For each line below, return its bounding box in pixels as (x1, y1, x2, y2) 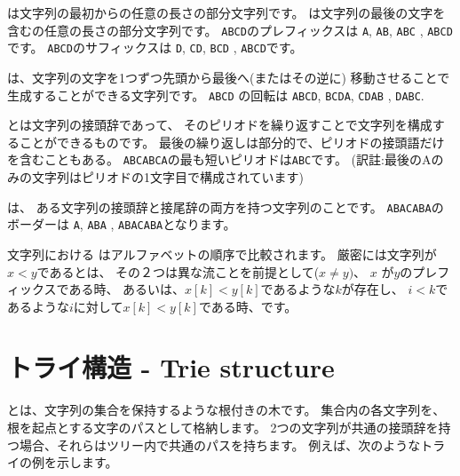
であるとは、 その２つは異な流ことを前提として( (36, 262, 320, 281)
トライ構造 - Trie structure (7, 349, 335, 385)
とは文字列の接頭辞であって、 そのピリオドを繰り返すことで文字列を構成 (7, 115, 432, 134)
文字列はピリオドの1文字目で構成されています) (31, 168, 305, 186)
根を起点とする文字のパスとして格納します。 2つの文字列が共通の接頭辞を (7, 418, 439, 436)
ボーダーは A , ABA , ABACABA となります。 (7, 215, 236, 234)
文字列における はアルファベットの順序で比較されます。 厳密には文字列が (7, 244, 437, 263)
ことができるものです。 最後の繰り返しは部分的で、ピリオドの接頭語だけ (19, 132, 445, 151)
